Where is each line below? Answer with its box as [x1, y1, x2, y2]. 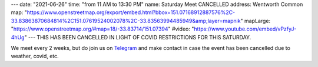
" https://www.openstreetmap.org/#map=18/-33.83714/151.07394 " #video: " [11, 25, 194, 32]
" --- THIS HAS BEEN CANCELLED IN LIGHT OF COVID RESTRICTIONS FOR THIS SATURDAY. [24, 33, 251, 41]
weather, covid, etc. [11, 53, 59, 60]
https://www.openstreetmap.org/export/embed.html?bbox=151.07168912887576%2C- [26, 9, 236, 16]
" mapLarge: [240, 17, 271, 24]
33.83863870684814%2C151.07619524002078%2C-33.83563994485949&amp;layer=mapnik [11, 17, 241, 24]
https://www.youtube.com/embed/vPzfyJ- [193, 25, 297, 32]
